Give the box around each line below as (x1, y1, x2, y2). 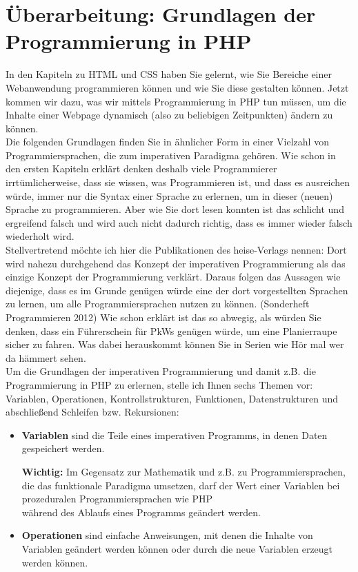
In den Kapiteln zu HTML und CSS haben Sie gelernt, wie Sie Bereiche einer (6, 67, 332, 81)
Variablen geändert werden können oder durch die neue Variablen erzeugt (21, 541, 333, 555)
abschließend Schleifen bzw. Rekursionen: (6, 405, 179, 419)
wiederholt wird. (6, 229, 74, 243)
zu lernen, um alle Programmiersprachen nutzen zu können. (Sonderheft (6, 296, 310, 311)
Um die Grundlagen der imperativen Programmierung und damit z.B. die (6, 364, 316, 378)
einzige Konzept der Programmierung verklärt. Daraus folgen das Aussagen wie (6, 269, 341, 284)
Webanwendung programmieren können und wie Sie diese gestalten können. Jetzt (6, 80, 349, 94)
